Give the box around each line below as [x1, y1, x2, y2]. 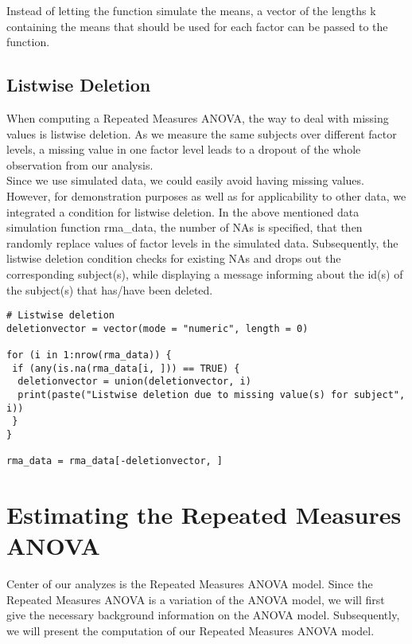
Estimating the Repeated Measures [6, 498, 402, 531]
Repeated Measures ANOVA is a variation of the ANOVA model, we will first [6, 591, 385, 607]
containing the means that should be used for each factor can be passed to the [6, 18, 388, 34]
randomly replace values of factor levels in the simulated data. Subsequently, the [6, 234, 398, 251]
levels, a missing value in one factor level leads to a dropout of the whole [6, 141, 361, 158]
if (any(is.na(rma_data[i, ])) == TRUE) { [12, 362, 240, 374]
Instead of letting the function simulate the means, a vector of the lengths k [6, 2, 376, 18]
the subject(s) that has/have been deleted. [6, 281, 213, 298]
